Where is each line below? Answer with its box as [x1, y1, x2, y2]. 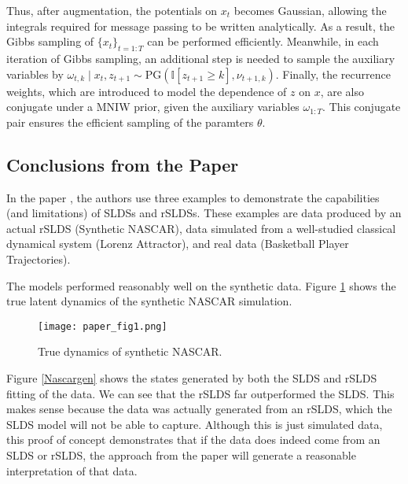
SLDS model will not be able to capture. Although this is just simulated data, [6, 416, 383, 432]
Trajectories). [6, 250, 71, 267]
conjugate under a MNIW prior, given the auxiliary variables [6, 98, 300, 115]
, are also [320, 83, 364, 99]
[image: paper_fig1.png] [38, 320, 167, 332]
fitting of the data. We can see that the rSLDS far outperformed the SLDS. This [6, 385, 395, 401]
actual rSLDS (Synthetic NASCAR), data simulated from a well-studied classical [6, 220, 396, 236]
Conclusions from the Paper [6, 152, 239, 176]
